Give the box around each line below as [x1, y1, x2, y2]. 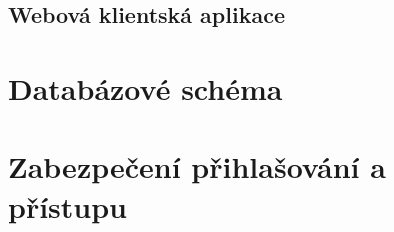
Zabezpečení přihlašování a [8, 146, 386, 187]
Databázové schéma [8, 67, 283, 108]
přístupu [8, 185, 128, 226]
